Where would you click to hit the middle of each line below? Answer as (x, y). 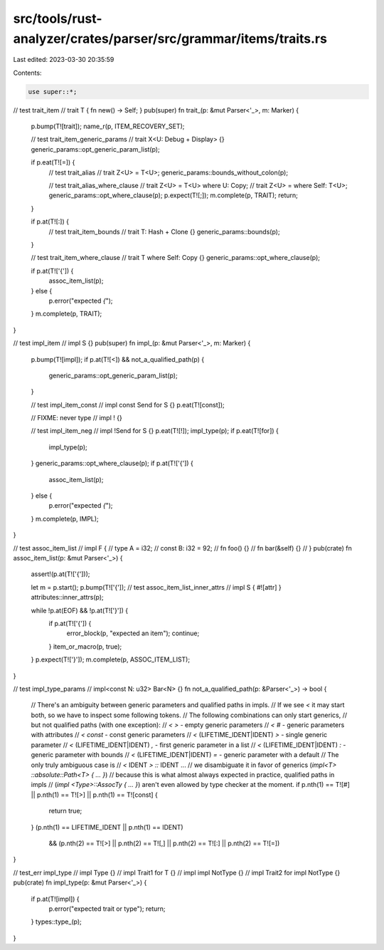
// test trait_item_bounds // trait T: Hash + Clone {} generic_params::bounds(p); (164, 231)
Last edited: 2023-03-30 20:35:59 (64, 60)
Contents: (27, 73)
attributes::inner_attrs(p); (68, 597)
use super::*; (53, 92)
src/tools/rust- (58, 19)
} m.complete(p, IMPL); (65, 518)
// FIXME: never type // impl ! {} (76, 418)
